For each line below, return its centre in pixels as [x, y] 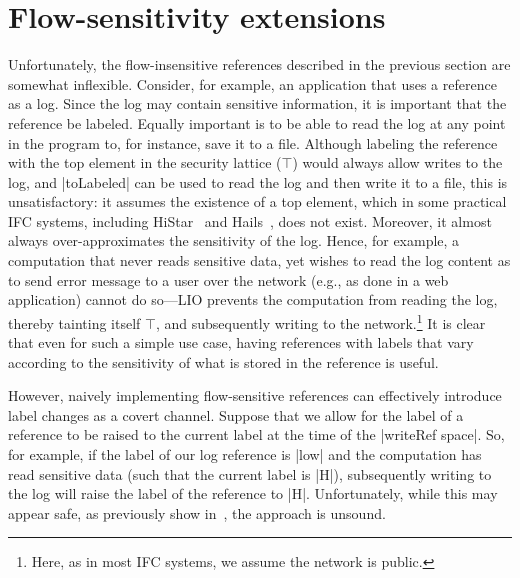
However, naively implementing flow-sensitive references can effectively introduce [255, 395]
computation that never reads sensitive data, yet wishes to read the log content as [259, 260]
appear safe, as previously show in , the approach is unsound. [197, 512]
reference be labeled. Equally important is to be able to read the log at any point [257, 122]
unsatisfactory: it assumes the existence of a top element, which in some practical [257, 201]
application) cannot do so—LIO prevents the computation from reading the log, [253, 299]
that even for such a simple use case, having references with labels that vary [241, 342]
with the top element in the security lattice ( [145, 162]
